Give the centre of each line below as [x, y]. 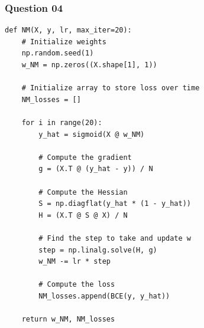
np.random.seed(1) [58, 53]
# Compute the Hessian [83, 192]
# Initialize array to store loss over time [111, 88]
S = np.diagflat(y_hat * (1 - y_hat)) [115, 204]
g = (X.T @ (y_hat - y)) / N [96, 169]
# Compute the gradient [85, 157]
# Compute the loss [77, 285]
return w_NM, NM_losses [68, 319]
